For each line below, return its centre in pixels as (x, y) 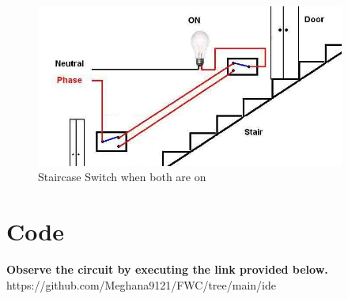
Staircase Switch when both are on (122, 177)
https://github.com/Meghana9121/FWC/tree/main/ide (142, 284)
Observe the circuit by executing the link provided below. (167, 269)
